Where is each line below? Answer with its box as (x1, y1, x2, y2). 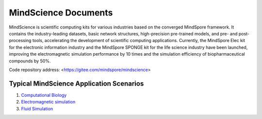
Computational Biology (21, 92, 67, 98)
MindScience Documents (9, 7, 113, 18)
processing (9, 38, 32, 44)
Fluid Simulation (21, 105, 53, 111)
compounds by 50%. (9, 58, 51, 64)
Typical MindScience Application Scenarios (9, 79, 144, 88)
